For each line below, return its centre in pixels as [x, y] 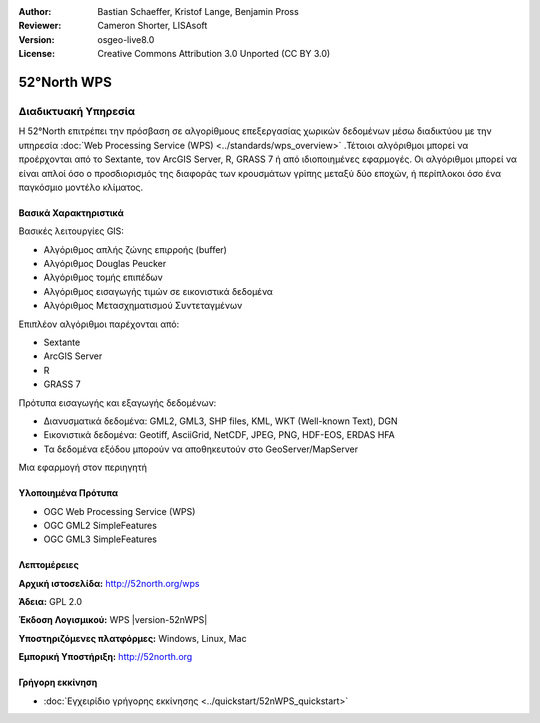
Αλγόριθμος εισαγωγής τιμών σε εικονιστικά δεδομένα [158, 291]
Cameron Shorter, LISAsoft [152, 26]
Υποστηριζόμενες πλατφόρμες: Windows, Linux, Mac [132, 638]
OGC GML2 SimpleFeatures [100, 525]
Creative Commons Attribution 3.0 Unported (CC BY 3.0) [214, 54]
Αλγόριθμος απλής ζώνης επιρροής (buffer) [135, 249]
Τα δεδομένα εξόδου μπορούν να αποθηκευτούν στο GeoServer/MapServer [201, 449]
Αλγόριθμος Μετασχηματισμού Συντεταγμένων [143, 306]
